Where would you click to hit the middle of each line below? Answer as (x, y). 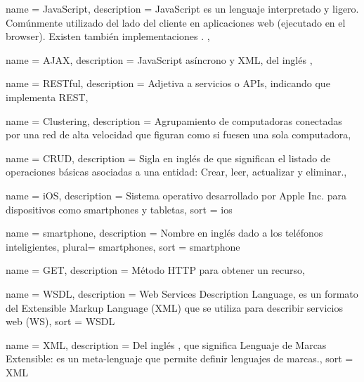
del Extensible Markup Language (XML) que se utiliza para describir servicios (174, 307)
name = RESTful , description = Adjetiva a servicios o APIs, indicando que (168, 83)
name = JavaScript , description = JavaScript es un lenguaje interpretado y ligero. (182, 8)
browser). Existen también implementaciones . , (108, 36)
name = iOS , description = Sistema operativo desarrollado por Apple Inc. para (176, 195)
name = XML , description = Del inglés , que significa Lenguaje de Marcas (166, 344)
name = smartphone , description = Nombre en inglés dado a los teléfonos (164, 233)
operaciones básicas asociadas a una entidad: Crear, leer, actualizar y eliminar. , (176, 172)
